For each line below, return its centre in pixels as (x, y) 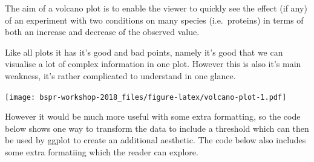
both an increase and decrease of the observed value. (102, 32)
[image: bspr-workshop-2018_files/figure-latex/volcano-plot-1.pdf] (146, 97)
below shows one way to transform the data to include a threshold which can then (157, 128)
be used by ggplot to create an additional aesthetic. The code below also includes (155, 140)
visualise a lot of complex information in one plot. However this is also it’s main (153, 64)
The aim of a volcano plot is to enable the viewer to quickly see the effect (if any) (156, 8)
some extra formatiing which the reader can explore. (102, 152)
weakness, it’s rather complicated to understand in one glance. (120, 75)
